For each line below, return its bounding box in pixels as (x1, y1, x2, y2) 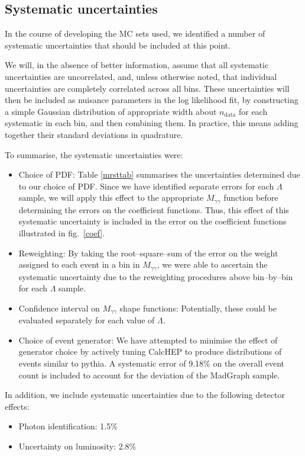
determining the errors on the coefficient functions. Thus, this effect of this (18, 203, 289, 216)
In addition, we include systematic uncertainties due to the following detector (5, 388, 285, 401)
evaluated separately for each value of (18, 314, 155, 326)
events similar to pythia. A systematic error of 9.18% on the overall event (18, 357, 285, 370)
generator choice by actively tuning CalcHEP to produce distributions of (18, 345, 282, 358)
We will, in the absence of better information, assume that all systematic (5, 59, 269, 71)
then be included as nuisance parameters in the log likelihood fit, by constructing (5, 94, 298, 106)
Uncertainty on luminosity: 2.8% (18, 440, 137, 452)
